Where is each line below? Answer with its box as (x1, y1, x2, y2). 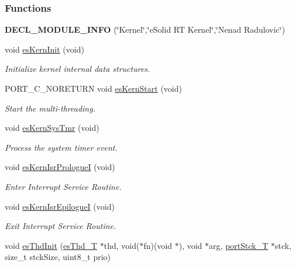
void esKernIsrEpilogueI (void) (5, 200, 115, 212)
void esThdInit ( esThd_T (5, 239, 98, 251)
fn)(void (143, 239, 173, 251)
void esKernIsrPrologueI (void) (5, 161, 115, 173)
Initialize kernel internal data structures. (5, 63, 150, 75)
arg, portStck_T (209, 239, 269, 251)
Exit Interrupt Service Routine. (5, 220, 116, 232)
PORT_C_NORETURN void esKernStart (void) (5, 82, 182, 94)
